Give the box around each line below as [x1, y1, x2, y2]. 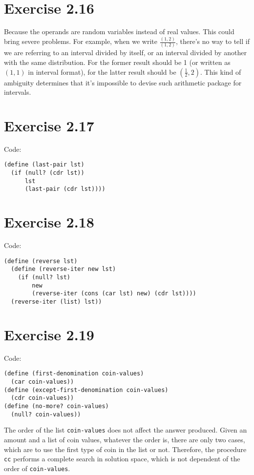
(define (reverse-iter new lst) [11, 266, 116, 273]
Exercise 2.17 [4, 115, 94, 135]
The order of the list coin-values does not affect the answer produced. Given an [4, 425, 247, 435]
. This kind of [200, 66, 241, 77]
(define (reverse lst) [4, 257, 78, 265]
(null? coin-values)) [11, 411, 81, 418]
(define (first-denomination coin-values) [4, 370, 144, 377]
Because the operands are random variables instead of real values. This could [4, 26, 234, 37]
